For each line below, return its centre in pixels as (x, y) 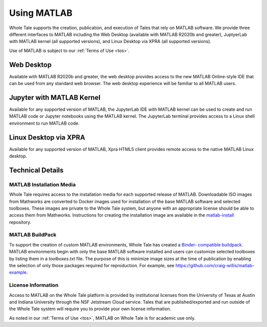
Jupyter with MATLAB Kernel (55, 97)
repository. (20, 222)
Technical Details (36, 170)
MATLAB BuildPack (33, 235)
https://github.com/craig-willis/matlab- (215, 266)
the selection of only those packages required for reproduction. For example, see (92, 266)
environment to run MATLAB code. (44, 123)
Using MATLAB (41, 13)
